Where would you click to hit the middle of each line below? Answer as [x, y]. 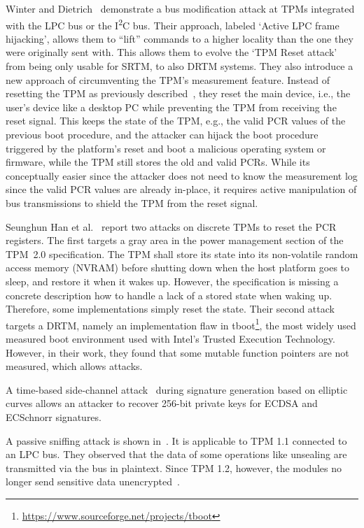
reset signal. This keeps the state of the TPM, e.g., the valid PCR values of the [176, 121]
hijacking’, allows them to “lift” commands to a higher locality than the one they [180, 38]
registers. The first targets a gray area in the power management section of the [175, 240]
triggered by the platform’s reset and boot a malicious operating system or [166, 148]
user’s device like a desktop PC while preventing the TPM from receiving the [171, 107]
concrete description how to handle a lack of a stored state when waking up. [169, 295]
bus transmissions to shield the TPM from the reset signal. [132, 202]
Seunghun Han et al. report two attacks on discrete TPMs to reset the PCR [171, 226]
